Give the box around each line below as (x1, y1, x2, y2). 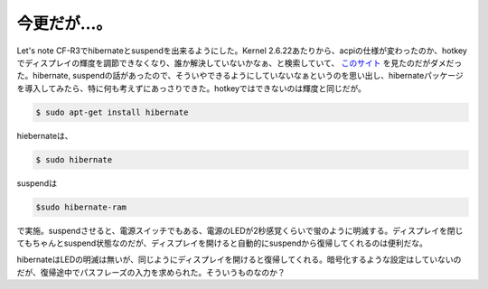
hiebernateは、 (16, 130, 73, 141)
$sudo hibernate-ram (35, 201, 127, 212)
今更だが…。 (16, 14, 113, 33)
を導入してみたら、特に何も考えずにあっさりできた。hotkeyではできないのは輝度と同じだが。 (16, 82, 366, 94)
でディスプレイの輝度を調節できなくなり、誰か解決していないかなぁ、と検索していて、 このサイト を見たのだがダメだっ (16, 57, 463, 68)
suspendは (16, 177, 58, 189)
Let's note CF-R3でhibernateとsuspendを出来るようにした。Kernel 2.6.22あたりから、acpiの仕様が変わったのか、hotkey (16, 45, 467, 56)
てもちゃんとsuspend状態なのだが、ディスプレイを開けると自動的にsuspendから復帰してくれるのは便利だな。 (16, 238, 428, 248)
